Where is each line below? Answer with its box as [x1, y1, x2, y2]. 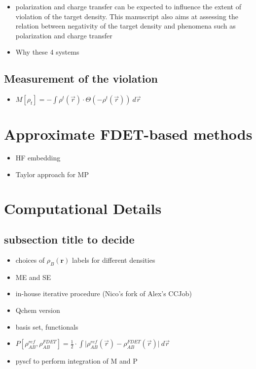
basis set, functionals [15, 321, 78, 332]
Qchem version [15, 305, 60, 315]
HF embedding [15, 153, 61, 163]
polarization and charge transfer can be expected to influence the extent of [15, 1, 241, 11]
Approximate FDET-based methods [4, 124, 253, 144]
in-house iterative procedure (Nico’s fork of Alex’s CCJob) [15, 288, 192, 299]
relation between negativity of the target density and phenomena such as [15, 21, 236, 31]
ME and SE [15, 272, 51, 282]
